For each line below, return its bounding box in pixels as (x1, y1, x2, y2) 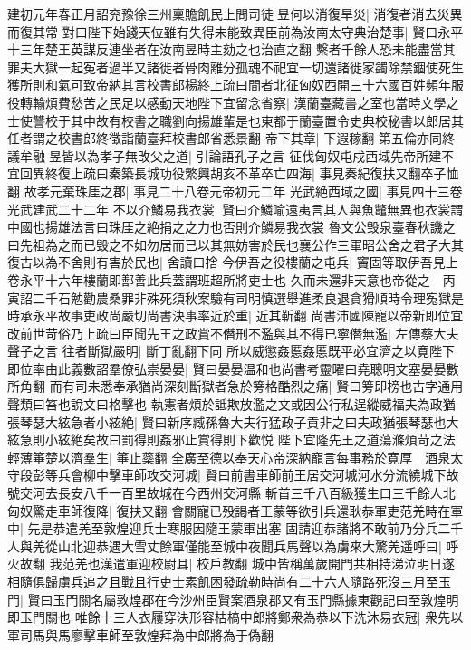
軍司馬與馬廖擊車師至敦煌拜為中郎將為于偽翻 (7, 625, 274, 644)
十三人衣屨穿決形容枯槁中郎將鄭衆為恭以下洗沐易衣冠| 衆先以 (100, 607, 464, 626)
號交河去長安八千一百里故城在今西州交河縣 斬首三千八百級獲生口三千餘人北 (7, 483, 456, 502)
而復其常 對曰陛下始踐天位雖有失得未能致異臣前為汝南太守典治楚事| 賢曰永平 (7, 22, 464, 41)
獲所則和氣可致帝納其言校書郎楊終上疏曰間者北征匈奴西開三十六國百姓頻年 (7, 75, 451, 94)
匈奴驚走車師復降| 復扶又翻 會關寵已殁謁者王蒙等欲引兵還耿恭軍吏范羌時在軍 (7, 501, 464, 520)
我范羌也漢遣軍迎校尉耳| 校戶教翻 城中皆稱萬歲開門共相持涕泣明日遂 (49, 554, 455, 573)
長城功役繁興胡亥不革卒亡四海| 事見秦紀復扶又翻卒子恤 (133, 164, 459, 183)
